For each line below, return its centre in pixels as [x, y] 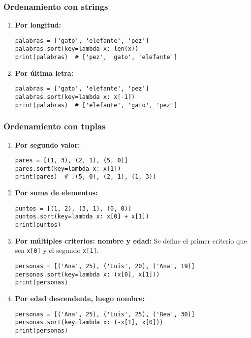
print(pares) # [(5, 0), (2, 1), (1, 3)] [86, 177]
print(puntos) [38, 225]
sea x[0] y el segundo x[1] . [57, 250]
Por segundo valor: [47, 144]
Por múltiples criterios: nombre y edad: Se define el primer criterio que [131, 240]
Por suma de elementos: [56, 193]
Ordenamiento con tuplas [55, 126]
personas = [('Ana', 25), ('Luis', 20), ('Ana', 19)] [105, 266]
